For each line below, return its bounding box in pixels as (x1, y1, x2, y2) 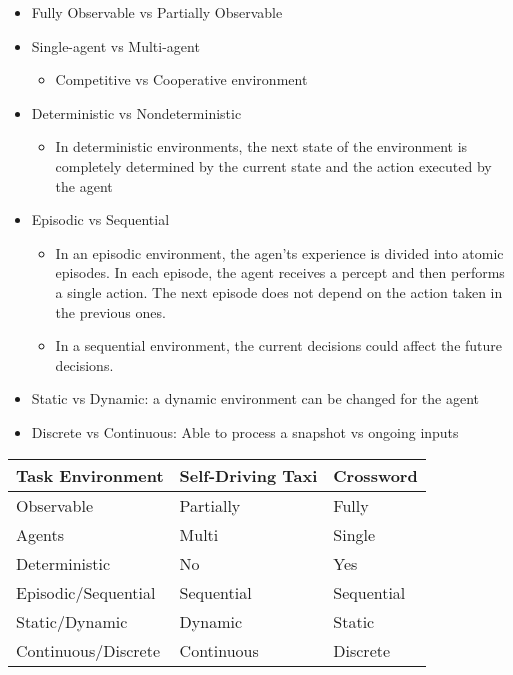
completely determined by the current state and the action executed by (55, 155, 492, 176)
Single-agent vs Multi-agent (31, 35, 200, 56)
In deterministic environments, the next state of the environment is (55, 136, 468, 157)
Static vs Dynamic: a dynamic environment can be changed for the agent (31, 388, 479, 409)
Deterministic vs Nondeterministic (31, 102, 242, 123)
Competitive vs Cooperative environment (55, 69, 308, 90)
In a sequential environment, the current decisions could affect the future (55, 335, 503, 356)
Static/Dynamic (16, 609, 128, 633)
